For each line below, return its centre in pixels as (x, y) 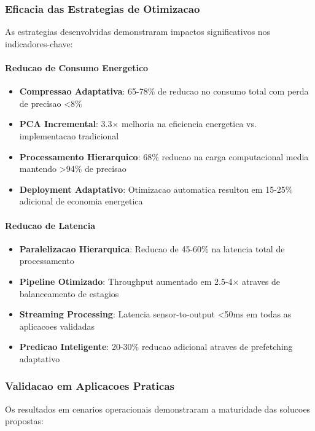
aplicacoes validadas (57, 326)
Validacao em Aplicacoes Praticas (90, 386)
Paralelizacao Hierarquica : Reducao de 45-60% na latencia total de (152, 248)
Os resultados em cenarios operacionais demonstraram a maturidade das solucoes (158, 409)
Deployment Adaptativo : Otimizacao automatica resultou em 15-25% (156, 189)
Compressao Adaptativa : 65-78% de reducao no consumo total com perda (164, 91)
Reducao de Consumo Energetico (77, 68)
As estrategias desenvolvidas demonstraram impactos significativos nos (138, 32)
